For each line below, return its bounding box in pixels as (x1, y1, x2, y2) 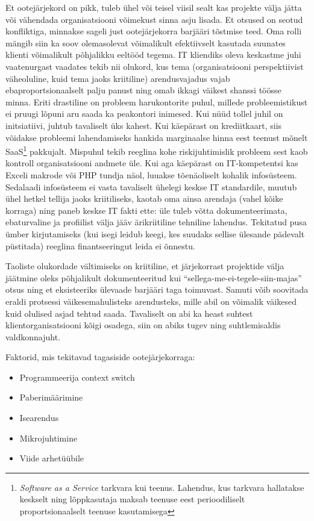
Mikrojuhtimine (19, 431, 78, 444)
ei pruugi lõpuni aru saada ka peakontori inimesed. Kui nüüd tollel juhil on (5, 107, 283, 120)
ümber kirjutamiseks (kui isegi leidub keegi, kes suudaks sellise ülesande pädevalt (5, 227, 305, 240)
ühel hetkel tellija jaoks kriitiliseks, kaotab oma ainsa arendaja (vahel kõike (5, 192, 283, 205)
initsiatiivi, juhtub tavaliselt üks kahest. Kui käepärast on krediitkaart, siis (5, 119, 282, 131)
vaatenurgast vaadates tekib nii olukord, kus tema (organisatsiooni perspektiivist (5, 60, 304, 72)
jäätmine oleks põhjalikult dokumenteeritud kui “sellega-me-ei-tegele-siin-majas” (5, 271, 302, 284)
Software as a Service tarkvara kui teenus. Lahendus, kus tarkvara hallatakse (19, 481, 304, 493)
